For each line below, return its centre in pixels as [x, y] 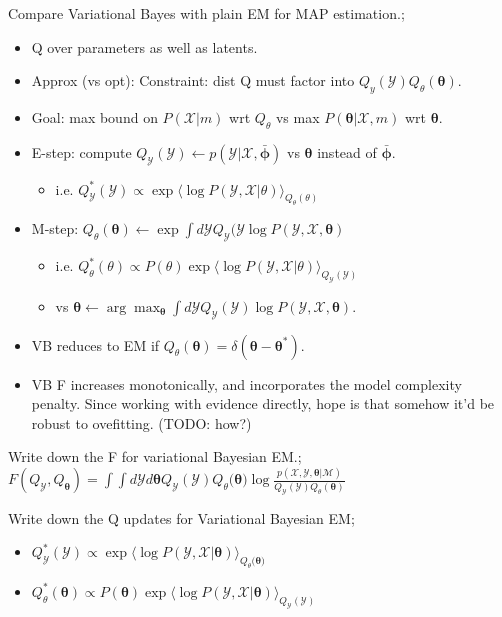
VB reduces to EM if [95, 344]
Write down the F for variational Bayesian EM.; [155, 456]
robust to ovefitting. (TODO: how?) [141, 422]
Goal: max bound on [94, 116]
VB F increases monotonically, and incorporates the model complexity [246, 383]
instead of [347, 151]
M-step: [55, 228]
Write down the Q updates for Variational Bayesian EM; [181, 517]
